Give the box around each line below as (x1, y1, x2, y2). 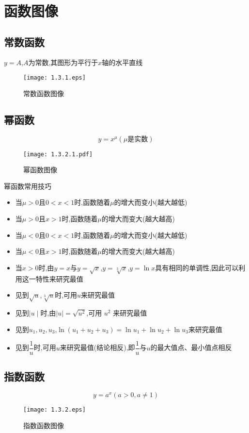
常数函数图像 (23, 88, 64, 98)
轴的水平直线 (102, 57, 143, 67)
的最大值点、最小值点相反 (150, 342, 232, 352)
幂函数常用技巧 (4, 181, 51, 191)
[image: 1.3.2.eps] (23, 406, 86, 414)
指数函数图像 (23, 420, 64, 431)
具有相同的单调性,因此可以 (155, 262, 239, 272)
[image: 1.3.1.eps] (23, 74, 86, 82)
